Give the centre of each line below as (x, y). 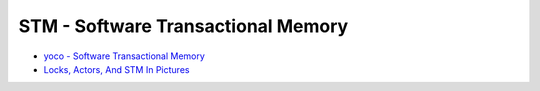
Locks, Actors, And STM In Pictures (116, 69)
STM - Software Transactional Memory (183, 26)
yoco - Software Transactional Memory (124, 56)
